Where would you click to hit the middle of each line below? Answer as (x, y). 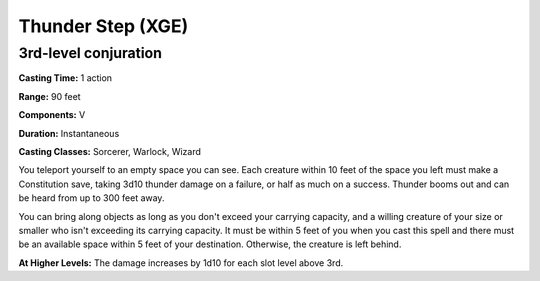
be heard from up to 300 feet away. (91, 198)
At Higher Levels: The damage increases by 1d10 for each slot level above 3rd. (181, 262)
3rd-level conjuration (90, 53)
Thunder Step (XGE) (103, 26)
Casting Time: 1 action (65, 78)
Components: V (52, 115)
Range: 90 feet (49, 96)
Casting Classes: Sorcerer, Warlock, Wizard (110, 151)
